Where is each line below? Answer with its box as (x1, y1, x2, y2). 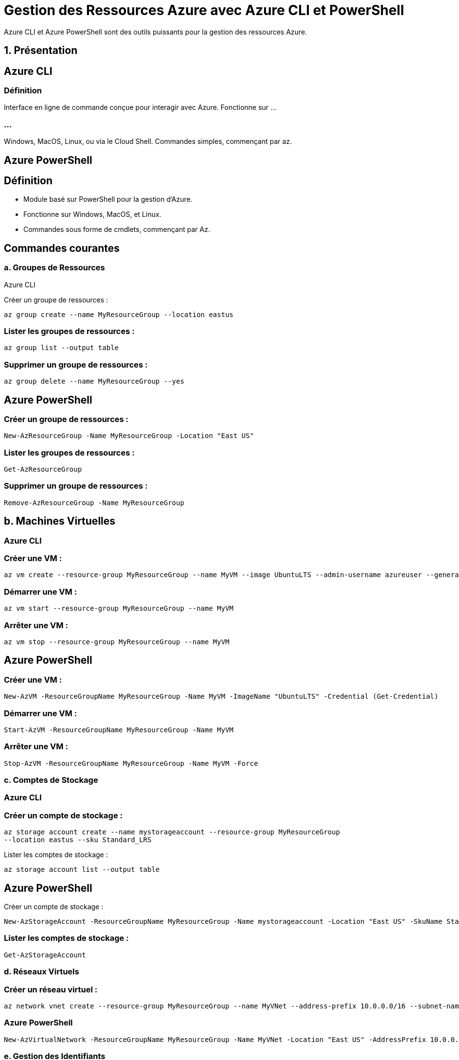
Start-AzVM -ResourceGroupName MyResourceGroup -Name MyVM (4, 725, 234, 734)
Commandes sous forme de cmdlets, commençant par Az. (23, 225, 210, 234)
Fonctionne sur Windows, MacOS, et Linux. (23, 210, 161, 219)
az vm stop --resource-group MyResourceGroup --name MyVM (4, 637, 229, 646)
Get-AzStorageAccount (4, 951, 86, 959)
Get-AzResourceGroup (4, 465, 82, 474)
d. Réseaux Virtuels (4, 967, 79, 977)
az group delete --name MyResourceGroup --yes (4, 377, 184, 386)
